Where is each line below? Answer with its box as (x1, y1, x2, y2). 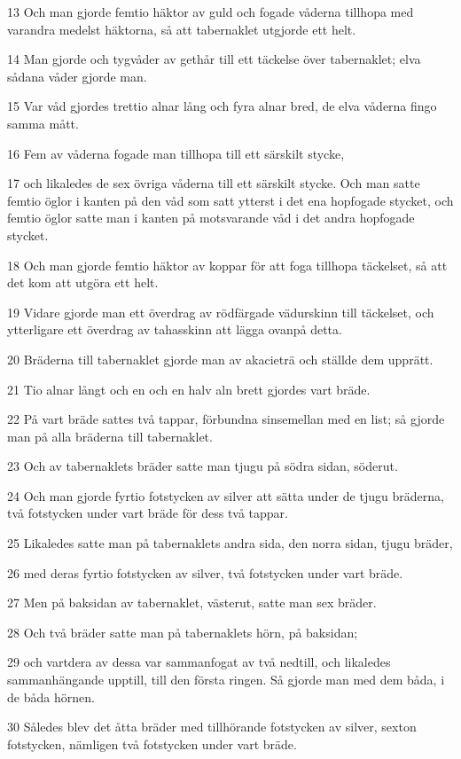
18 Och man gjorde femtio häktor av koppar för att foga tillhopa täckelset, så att (7, 255, 448, 274)
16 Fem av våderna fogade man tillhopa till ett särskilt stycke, (7, 144, 345, 162)
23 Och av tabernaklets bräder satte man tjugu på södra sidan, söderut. (7, 457, 398, 475)
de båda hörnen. (7, 687, 95, 706)
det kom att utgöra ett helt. (7, 273, 159, 292)
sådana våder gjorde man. (7, 67, 147, 85)
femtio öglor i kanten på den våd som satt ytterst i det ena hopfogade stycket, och (7, 191, 454, 209)
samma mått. (7, 113, 79, 132)
